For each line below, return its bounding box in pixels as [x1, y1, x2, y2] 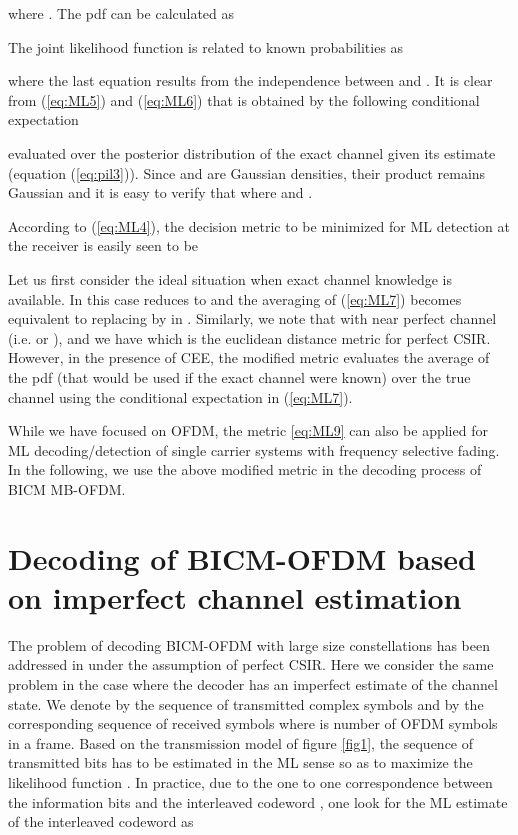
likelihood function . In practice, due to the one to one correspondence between [8, 771, 493, 792]
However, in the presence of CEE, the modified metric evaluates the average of [8, 347, 490, 368]
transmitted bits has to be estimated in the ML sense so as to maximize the [8, 752, 473, 773]
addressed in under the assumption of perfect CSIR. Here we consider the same [8, 654, 494, 675]
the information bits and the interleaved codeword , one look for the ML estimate [8, 791, 508, 812]
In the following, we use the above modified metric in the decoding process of [8, 459, 482, 480]
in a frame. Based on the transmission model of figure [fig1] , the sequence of [8, 732, 474, 753]
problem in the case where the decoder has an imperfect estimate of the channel [8, 673, 498, 694]
